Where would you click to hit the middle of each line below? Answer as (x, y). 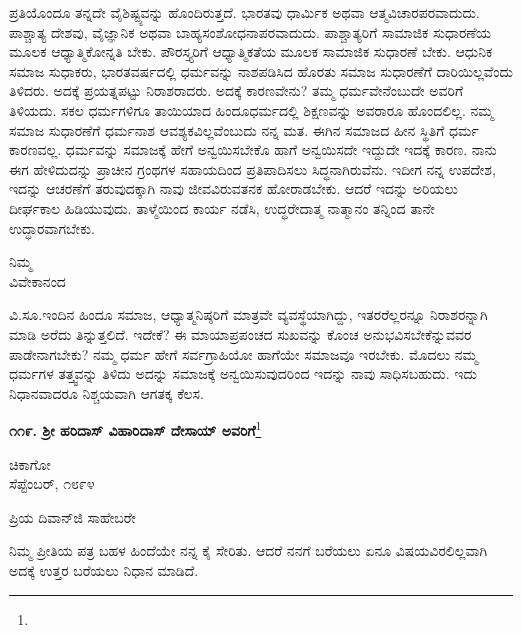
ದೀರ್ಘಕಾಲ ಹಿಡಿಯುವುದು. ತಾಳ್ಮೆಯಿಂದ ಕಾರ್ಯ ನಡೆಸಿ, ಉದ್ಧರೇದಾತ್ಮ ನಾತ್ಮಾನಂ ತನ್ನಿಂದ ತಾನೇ (222, 207)
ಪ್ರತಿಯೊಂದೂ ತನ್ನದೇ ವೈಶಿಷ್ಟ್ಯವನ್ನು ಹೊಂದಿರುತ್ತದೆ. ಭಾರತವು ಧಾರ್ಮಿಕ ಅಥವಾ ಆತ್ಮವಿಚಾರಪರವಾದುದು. (244, 12)
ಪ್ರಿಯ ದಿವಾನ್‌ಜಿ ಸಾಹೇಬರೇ (72, 516)
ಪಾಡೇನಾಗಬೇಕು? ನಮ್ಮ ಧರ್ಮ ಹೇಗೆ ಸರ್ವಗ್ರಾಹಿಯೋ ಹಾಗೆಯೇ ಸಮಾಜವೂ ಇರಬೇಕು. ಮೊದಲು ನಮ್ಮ (243, 353)
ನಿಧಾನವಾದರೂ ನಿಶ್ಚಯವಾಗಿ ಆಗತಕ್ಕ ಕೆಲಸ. (106, 392)
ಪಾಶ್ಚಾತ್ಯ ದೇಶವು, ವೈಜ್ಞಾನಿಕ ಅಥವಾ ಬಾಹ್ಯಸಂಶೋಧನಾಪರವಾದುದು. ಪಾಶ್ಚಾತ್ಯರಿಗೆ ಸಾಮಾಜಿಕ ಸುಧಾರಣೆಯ (250, 31)
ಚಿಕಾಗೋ (30, 463)
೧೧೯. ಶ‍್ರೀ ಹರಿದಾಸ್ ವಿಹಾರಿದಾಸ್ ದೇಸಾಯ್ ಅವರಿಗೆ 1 (135, 428)
